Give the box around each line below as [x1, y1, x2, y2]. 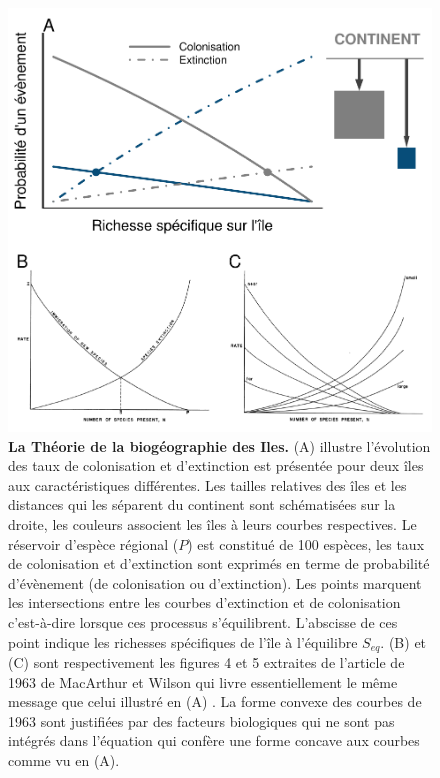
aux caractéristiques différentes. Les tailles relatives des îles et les [8, 474, 407, 495]
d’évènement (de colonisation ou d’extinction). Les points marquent [8, 572, 422, 593]
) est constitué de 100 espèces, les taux [187, 533, 425, 554]
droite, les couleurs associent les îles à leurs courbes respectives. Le [8, 513, 417, 534]
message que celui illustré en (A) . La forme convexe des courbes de [8, 691, 422, 712]
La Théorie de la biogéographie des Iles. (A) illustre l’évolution [8, 435, 431, 456]
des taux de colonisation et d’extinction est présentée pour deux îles [8, 455, 424, 476]
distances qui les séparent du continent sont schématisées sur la [8, 494, 396, 515]
